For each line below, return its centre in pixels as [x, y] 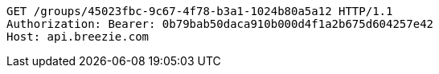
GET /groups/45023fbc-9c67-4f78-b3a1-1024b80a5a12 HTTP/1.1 [200, 11]
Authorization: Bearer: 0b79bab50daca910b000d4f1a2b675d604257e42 [220, 24]
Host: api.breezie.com [78, 37]
